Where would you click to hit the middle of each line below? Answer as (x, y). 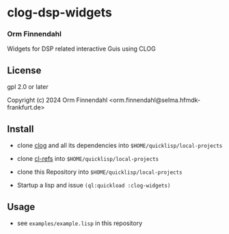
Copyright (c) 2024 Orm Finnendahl (57, 100)
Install (21, 129)
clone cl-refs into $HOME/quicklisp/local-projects (88, 159)
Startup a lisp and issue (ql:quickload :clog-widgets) (94, 185)
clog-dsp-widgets (60, 13)
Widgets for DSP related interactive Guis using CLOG (81, 49)
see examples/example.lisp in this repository (80, 223)
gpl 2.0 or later (28, 87)
